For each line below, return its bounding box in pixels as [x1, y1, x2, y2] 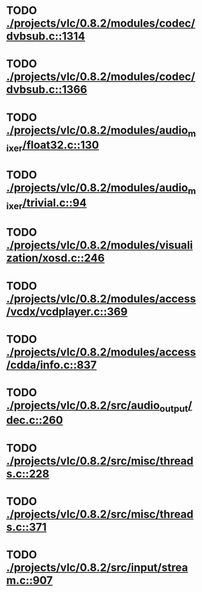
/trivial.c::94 [22, 196, 87, 209]
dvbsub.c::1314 [6, 30, 86, 43]
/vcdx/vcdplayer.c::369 [6, 305, 128, 318]
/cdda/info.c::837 [6, 358, 97, 372]
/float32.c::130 [22, 138, 99, 152]
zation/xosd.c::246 [6, 252, 105, 265]
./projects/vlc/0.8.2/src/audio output [6, 398, 189, 414]
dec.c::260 [6, 414, 63, 427]
